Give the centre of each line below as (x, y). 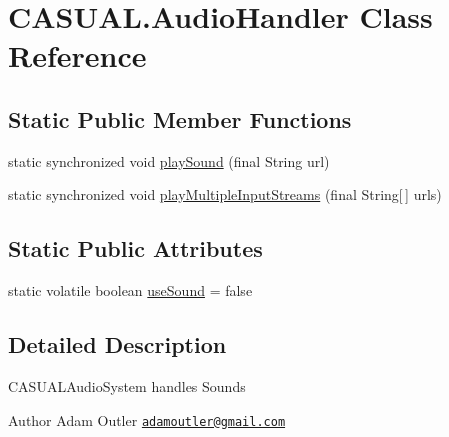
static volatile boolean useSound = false (130, 290)
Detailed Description (117, 344)
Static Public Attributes (135, 248)
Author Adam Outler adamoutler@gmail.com (147, 419)
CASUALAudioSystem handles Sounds (127, 385)
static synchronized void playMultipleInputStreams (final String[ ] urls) (225, 194)
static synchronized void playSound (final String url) (169, 160)
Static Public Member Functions (180, 118)
